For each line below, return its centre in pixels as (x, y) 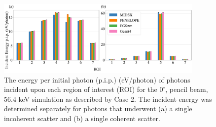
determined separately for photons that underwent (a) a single (98, 108)
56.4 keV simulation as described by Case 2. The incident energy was (108, 99)
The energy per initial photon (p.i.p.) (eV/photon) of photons (97, 79)
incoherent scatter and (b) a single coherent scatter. (82, 118)
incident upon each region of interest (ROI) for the (81, 89)
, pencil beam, (187, 89)
